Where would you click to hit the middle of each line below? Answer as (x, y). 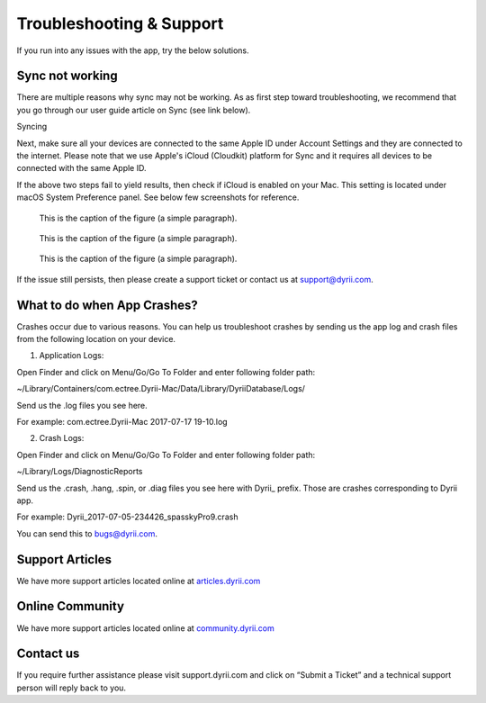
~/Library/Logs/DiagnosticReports (80, 472)
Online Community (71, 606)
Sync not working (67, 76)
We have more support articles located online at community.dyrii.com (145, 628)
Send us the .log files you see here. (82, 405)
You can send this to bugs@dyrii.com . (87, 533)
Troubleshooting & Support (120, 23)
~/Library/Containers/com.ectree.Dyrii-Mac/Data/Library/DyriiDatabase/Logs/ (161, 389)
